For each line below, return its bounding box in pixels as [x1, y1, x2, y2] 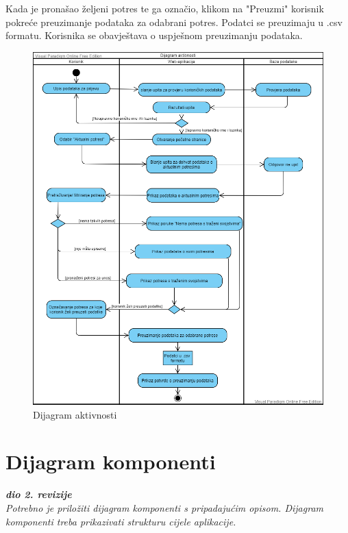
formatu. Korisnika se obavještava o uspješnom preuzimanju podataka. [5, 28, 303, 42]
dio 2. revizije [5, 487, 72, 501]
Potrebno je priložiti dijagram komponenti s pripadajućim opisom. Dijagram [5, 500, 323, 515]
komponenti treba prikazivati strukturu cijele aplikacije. [5, 514, 236, 528]
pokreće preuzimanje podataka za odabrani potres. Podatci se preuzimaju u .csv [5, 14, 343, 29]
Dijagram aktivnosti [33, 407, 117, 421]
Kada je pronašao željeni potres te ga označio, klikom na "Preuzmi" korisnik [5, 1, 324, 15]
